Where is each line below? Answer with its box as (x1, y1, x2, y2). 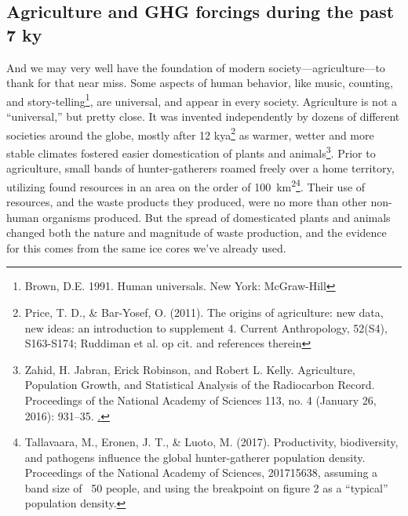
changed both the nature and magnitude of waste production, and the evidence (6, 224, 387, 241)
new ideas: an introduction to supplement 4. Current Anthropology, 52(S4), (24, 319, 388, 336)
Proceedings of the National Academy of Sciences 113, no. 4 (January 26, (24, 391, 377, 408)
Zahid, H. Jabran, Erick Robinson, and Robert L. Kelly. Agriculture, (24, 361, 355, 377)
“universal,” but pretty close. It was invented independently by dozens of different (6, 108, 400, 125)
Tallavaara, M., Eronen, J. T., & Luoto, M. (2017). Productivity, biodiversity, (24, 434, 399, 450)
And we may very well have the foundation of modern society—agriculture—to (6, 59, 385, 75)
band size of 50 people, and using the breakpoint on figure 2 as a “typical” (24, 479, 388, 496)
